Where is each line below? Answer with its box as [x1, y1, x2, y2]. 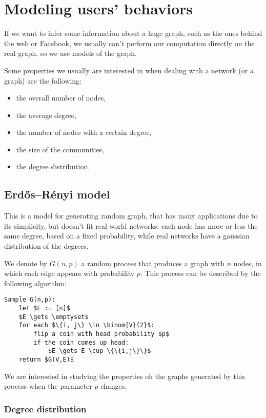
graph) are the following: [4, 75, 81, 86]
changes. [100, 381, 127, 391]
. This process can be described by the [140, 268, 261, 278]
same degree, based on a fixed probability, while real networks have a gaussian [4, 230, 250, 241]
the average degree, [16, 109, 76, 120]
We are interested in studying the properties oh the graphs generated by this [4, 370, 245, 381]
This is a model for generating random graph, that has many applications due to [4, 210, 258, 221]
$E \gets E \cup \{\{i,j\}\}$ [48, 347, 151, 355]
